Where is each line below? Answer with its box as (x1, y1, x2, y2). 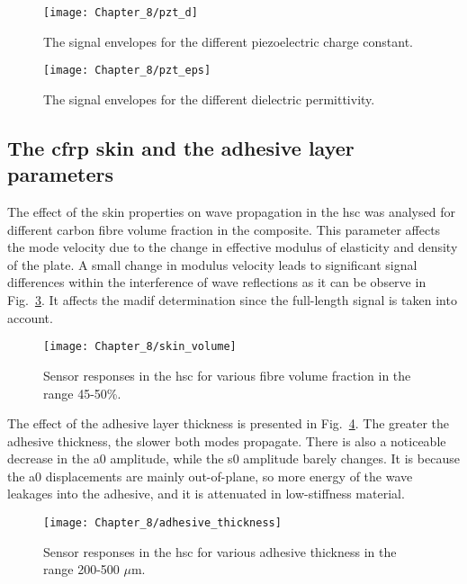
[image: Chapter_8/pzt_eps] (43, 64, 211, 77)
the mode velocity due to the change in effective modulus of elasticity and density (7, 238, 458, 256)
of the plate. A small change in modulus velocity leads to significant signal (7, 255, 418, 274)
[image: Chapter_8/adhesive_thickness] (43, 517, 282, 530)
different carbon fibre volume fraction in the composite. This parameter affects (7, 220, 441, 238)
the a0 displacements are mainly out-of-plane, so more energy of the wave (7, 466, 413, 485)
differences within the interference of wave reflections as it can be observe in (7, 273, 427, 292)
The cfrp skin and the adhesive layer (7, 133, 355, 161)
